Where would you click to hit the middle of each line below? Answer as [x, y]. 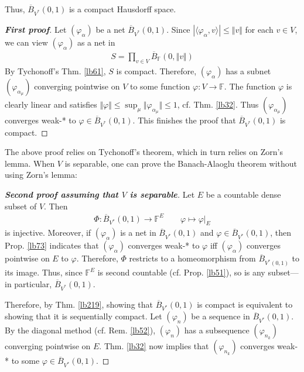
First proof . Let [36, 29]
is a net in [138, 232]
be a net [110, 29]
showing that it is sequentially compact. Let [83, 316]
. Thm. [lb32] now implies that [154, 346]
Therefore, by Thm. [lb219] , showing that [79, 304]
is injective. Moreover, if [48, 232]
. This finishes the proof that [184, 120]
